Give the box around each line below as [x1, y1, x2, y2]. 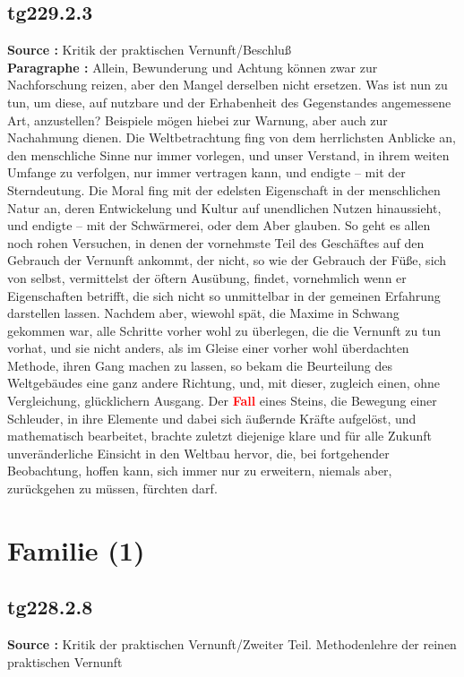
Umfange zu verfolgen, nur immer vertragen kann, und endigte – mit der [7, 163, 406, 182]
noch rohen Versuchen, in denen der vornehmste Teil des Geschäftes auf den [7, 233, 425, 252]
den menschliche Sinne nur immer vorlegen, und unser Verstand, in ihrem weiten [7, 145, 450, 164]
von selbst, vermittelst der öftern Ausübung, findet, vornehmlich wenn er [7, 268, 407, 287]
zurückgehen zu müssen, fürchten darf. [7, 479, 218, 498]
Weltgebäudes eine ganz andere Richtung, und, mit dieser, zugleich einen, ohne [7, 373, 441, 392]
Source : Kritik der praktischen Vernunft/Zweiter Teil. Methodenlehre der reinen [7, 635, 457, 654]
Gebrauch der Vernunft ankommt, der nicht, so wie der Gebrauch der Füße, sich [7, 251, 447, 270]
